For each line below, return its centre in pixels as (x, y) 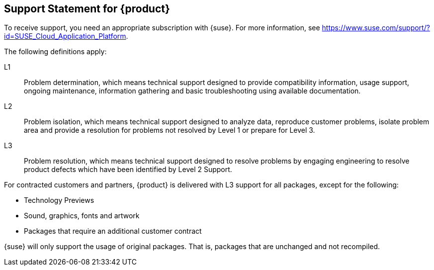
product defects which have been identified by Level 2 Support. (128, 170)
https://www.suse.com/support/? (376, 28)
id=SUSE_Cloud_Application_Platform (65, 36)
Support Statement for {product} (87, 9)
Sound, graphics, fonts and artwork (82, 216)
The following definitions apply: (55, 52)
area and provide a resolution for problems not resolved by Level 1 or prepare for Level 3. (170, 130)
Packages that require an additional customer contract (113, 231)
